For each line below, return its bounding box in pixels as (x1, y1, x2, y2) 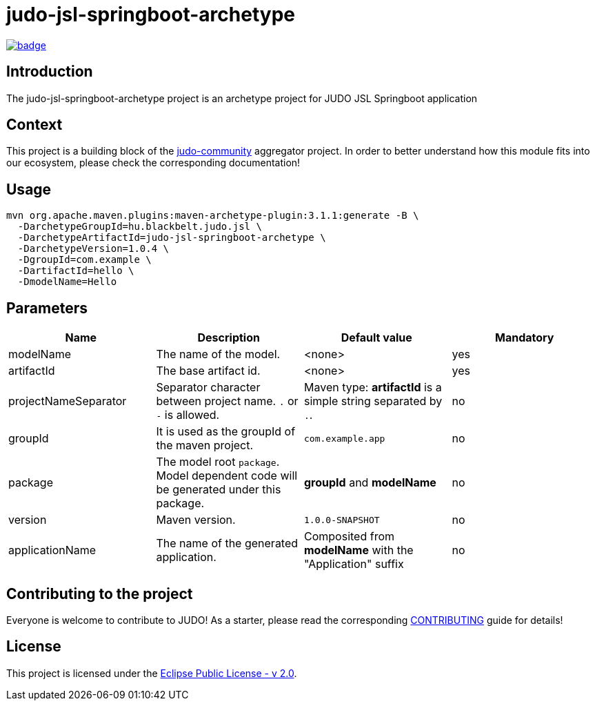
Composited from (304, 529, 394, 544)
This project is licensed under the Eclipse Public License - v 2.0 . (6, 667, 297, 679)
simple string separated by (304, 394, 443, 409)
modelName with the (304, 543, 414, 558)
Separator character (156, 380, 261, 395)
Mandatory (495, 331, 554, 345)
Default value (341, 331, 412, 345)
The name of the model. (156, 347, 281, 362)
